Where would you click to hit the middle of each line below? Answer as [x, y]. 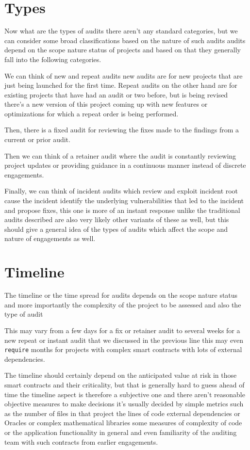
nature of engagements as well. [50, 238]
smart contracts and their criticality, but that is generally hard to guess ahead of [125, 384]
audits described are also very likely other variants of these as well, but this [117, 219]
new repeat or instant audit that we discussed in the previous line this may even [124, 340]
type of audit [24, 314]
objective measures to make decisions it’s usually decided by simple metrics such [124, 404]
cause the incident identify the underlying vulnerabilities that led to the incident [124, 201]
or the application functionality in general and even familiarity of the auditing [121, 432]
